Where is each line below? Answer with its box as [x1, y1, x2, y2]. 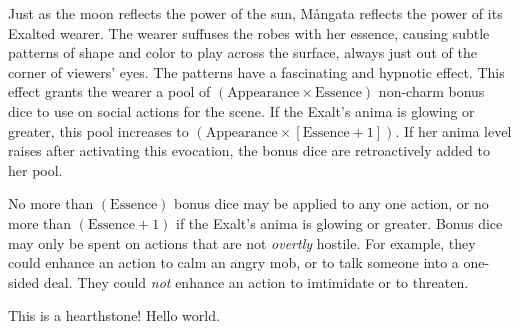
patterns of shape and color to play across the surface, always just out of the [8, 42, 477, 63]
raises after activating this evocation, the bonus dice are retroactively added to [8, 140, 490, 161]
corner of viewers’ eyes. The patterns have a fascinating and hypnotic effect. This [8, 61, 505, 82]
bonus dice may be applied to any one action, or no [174, 193, 489, 214]
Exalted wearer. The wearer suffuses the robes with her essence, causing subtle [8, 22, 490, 43]
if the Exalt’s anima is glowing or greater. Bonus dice [176, 212, 503, 233]
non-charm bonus [378, 81, 485, 102]
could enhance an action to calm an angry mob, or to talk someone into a [8, 252, 459, 273]
